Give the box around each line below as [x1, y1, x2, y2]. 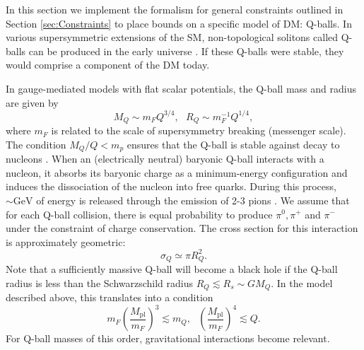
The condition [6, 136, 66, 151]
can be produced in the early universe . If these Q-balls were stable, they [28, 43, 344, 58]
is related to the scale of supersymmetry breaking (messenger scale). [51, 123, 346, 138]
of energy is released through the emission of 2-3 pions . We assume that [36, 192, 350, 207]
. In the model [271, 275, 333, 290]
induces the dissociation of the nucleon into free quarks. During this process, [6, 179, 336, 194]
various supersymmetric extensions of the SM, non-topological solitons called [6, 30, 339, 45]
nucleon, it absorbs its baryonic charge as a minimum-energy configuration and [6, 165, 348, 180]
